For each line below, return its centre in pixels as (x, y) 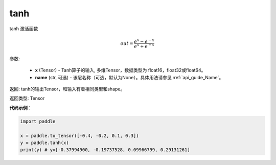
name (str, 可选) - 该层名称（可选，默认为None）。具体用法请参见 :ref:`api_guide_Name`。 (129, 77)
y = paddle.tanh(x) (44, 143)
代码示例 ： (21, 108)
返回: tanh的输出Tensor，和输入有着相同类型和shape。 (67, 89)
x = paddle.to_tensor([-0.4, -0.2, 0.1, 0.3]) (79, 136)
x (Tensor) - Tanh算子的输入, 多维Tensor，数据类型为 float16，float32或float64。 (120, 70)
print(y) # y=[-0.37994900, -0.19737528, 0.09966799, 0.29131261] (105, 150)
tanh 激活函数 (24, 29)
